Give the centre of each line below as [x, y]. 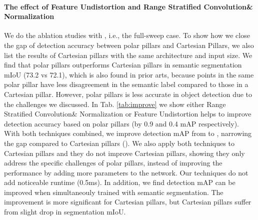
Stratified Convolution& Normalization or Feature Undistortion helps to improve [128, 114]
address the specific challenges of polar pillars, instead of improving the [113, 163]
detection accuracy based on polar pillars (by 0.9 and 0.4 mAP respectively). [121, 123]
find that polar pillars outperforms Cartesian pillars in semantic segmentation [123, 65]
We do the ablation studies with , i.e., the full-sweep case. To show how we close [127, 35]
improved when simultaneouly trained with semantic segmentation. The [114, 192]
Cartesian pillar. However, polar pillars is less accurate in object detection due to [128, 94]
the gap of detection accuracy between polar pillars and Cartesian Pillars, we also [129, 45]
